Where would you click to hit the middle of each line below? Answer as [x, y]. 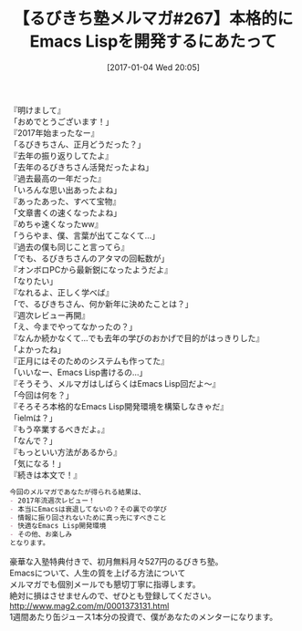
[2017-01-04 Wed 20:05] [153, 67]
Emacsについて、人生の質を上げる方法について [98, 573]
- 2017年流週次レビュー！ [52, 501]
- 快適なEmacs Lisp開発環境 [58, 526]
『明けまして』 [37, 109]
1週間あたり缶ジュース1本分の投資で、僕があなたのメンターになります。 [144, 617]
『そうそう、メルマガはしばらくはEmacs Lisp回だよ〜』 [115, 383]
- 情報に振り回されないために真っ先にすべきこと [88, 517]
